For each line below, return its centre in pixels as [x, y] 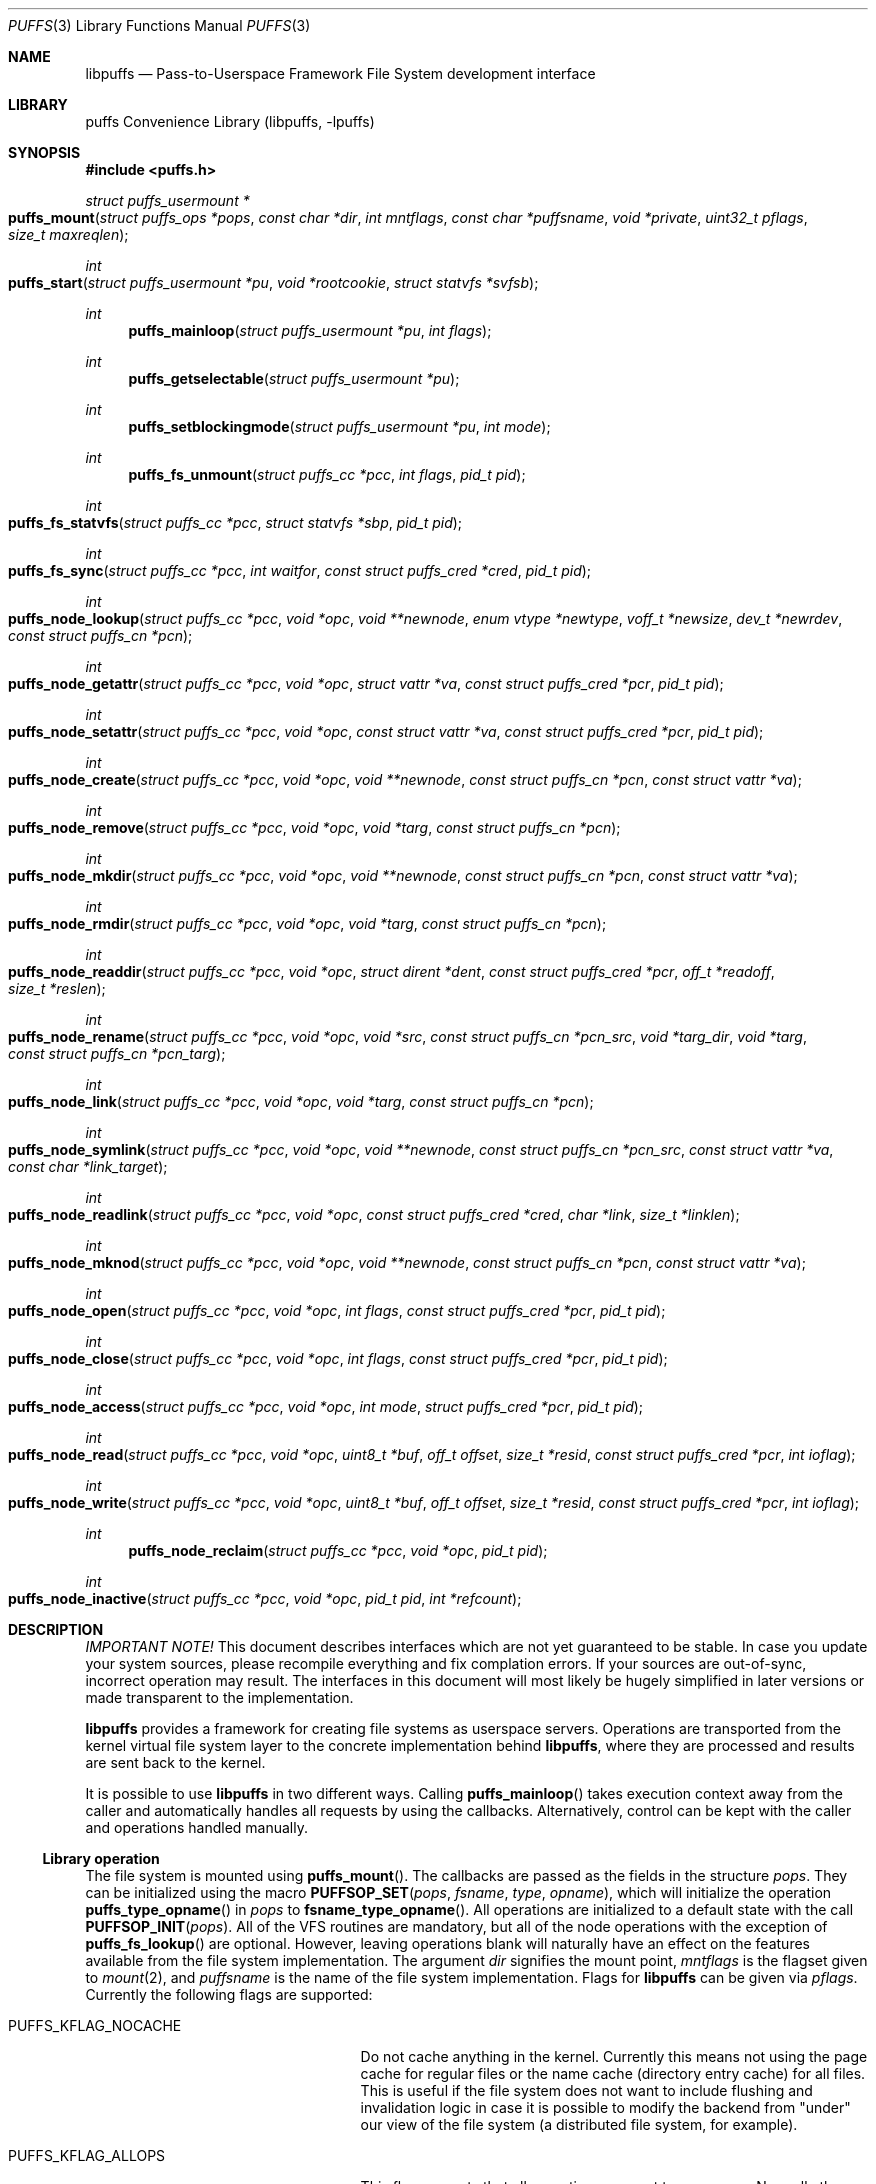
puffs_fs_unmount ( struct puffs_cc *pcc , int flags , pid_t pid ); [327, 474]
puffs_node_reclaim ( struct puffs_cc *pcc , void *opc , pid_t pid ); [338, 1550]
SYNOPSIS [44, 152]
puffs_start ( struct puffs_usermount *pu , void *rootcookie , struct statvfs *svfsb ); [273, 282]
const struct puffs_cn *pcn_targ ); [117, 1053]
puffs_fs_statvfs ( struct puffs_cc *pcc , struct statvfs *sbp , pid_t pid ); [235, 522]
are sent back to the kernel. [175, 1762]
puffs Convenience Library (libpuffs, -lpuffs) [230, 121]
